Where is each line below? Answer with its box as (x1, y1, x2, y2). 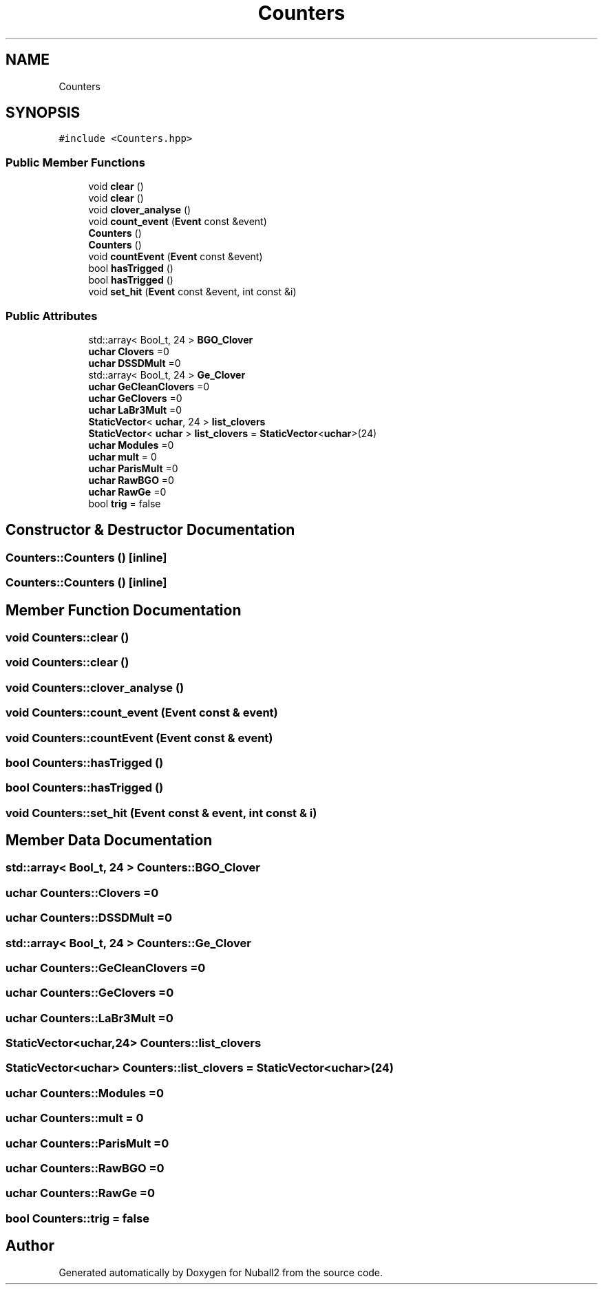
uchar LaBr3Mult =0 (88, 403, 182, 416)
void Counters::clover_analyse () (6, 680, 184, 695)
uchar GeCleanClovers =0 (88, 380, 210, 392)
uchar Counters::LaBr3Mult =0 (6, 1011, 173, 1025)
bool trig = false (88, 497, 161, 509)
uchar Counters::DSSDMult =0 (6, 911, 173, 925)
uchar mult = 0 (88, 450, 157, 463)
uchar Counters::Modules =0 (6, 1086, 164, 1100)
